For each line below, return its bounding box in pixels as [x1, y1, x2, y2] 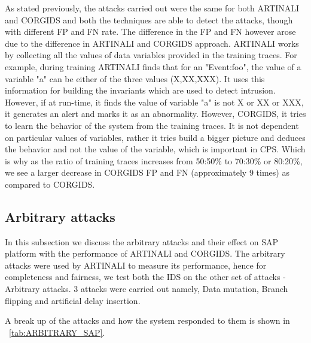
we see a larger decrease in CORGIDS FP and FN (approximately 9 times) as [5, 166, 289, 179]
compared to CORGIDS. [5, 177, 95, 190]
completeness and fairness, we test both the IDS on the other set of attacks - [5, 270, 286, 283]
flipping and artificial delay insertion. [5, 294, 141, 306]
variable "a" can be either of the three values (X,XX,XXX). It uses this [5, 72, 265, 85]
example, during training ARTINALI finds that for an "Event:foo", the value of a [5, 60, 301, 73]
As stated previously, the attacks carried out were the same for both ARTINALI [5, 2, 300, 14]
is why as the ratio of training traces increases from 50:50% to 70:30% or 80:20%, [5, 154, 303, 167]
